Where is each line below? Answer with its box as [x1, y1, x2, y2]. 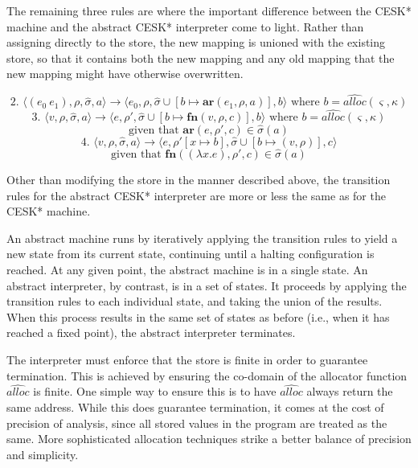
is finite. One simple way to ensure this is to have [33, 383, 277, 400]
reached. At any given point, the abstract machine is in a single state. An [6, 261, 368, 278]
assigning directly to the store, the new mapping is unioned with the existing [6, 34, 386, 51]
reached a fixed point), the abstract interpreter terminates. [6, 324, 296, 341]
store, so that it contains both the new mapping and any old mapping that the [6, 49, 395, 66]
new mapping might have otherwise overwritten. [6, 65, 244, 82]
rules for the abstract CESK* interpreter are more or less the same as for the [6, 187, 386, 203]
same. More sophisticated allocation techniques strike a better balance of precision [6, 430, 412, 447]
